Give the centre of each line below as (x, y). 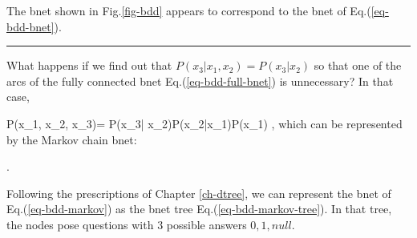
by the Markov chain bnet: (72, 139)
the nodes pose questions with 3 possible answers (127, 224)
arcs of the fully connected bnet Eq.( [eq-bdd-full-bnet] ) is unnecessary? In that (200, 81)
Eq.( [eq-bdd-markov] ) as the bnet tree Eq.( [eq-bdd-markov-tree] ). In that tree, (199, 209)
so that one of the (358, 65)
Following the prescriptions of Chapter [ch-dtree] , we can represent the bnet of (199, 193)
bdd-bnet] (30, 26)
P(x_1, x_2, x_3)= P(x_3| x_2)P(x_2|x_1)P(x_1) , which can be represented (204, 123)
